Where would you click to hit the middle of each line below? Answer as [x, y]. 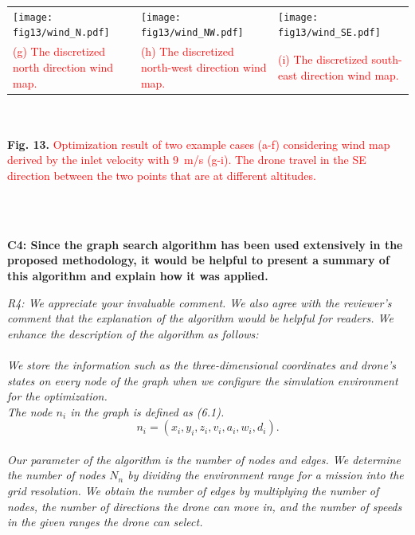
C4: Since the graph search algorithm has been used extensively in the [205, 244]
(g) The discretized [59, 51]
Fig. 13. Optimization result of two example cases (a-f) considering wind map [199, 144]
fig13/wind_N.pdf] [61, 33]
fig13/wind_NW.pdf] [192, 33]
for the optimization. [57, 396]
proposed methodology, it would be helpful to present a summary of [198, 260]
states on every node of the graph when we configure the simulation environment [203, 380]
